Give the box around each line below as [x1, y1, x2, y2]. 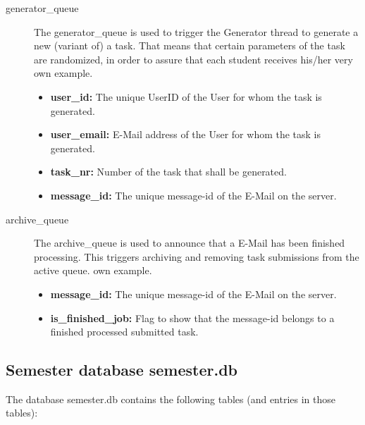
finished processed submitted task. [50, 324, 199, 339]
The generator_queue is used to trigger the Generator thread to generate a [34, 24, 359, 39]
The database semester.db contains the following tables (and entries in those [6, 391, 336, 406]
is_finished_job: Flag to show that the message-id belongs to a [50, 310, 335, 325]
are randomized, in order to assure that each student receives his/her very [34, 51, 353, 66]
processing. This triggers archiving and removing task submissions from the [34, 249, 359, 264]
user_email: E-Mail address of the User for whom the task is [50, 127, 321, 142]
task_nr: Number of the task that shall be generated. [50, 164, 287, 179]
